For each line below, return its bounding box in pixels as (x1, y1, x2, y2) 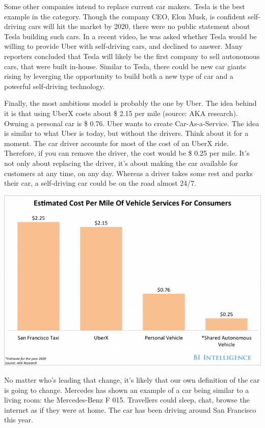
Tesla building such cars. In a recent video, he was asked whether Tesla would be (4, 31, 257, 41)
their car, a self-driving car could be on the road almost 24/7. (4, 178, 197, 188)
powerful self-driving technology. (4, 80, 105, 91)
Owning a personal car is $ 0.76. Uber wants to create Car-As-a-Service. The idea (4, 118, 259, 128)
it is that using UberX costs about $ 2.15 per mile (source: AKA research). (4, 107, 238, 118)
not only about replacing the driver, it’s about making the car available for (4, 157, 238, 168)
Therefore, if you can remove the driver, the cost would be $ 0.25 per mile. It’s (4, 148, 250, 158)
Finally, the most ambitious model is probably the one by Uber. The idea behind (4, 98, 257, 108)
